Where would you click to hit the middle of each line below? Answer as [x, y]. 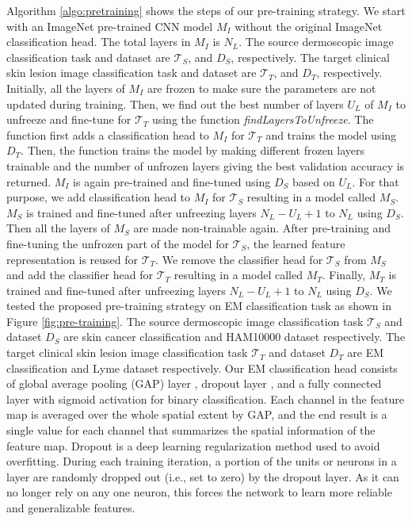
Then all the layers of [58, 228]
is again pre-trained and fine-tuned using [172, 181]
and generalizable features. [71, 508]
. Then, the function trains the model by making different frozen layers [193, 150]
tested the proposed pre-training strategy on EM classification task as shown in [199, 306]
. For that [376, 181]
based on [313, 181]
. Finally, [344, 275]
